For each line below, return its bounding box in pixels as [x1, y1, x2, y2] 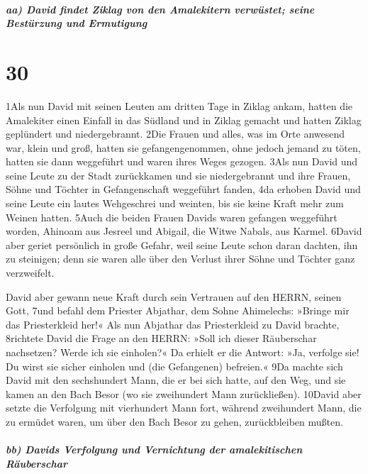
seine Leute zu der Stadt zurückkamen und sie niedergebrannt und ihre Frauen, [6, 167, 351, 182]
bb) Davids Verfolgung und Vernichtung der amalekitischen [6, 442, 303, 457]
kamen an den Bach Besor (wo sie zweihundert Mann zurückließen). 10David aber [6, 386, 362, 401]
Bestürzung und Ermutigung [6, 16, 147, 31]
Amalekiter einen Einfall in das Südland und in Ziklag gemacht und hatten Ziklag [6, 112, 362, 127]
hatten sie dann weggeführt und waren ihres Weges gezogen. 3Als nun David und [6, 154, 358, 169]
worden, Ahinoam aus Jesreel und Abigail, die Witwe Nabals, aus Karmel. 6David [6, 224, 362, 238]
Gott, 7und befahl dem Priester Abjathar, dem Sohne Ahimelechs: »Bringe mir [6, 303, 350, 318]
